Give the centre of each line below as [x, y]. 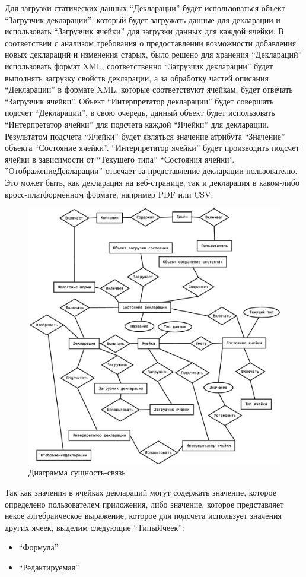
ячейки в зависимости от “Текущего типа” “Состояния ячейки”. [120, 159]
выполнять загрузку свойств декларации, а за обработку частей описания [137, 77]
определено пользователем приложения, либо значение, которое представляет [144, 504]
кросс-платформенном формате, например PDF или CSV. [109, 194]
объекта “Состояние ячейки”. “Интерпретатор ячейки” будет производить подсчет [152, 148]
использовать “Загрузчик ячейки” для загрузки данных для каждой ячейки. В [144, 31]
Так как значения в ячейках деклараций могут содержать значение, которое [141, 492]
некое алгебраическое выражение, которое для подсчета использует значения [143, 516]
